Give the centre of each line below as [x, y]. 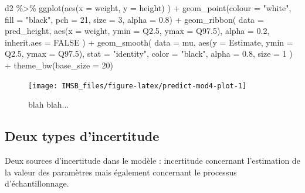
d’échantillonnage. [37, 183]
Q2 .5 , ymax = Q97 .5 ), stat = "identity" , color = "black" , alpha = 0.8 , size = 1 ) [149, 54]
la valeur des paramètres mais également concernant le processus [121, 172]
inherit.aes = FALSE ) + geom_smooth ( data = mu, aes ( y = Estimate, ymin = [149, 42]
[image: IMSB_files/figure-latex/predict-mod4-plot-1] [138, 86]
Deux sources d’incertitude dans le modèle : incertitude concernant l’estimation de [152, 161]
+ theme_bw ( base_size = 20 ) [59, 65]
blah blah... [49, 104]
